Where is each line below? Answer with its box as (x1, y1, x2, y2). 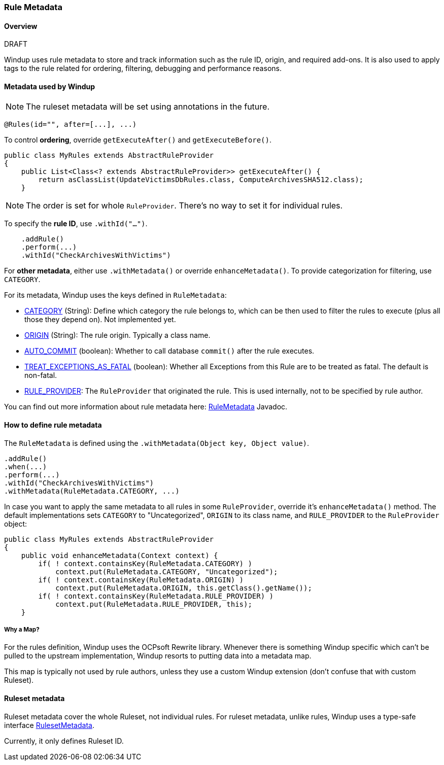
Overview (4, 21, 38, 30)
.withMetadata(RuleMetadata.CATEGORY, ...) (4, 486, 180, 495)
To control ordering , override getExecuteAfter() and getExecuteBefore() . (4, 135, 271, 145)
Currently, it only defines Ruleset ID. (4, 736, 124, 745)
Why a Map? (4, 626, 40, 634)
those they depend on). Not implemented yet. (24, 315, 176, 324)
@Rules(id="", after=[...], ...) (4, 120, 137, 129)
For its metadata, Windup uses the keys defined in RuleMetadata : (4, 291, 227, 300)
